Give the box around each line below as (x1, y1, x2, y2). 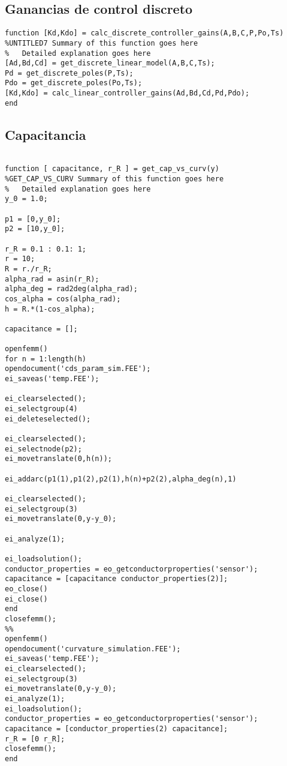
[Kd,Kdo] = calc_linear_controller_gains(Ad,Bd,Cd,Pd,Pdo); (5, 89, 250, 98)
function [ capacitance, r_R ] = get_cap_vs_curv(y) (5, 164, 219, 173)
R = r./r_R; (5, 264, 52, 273)
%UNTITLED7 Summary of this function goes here (5, 38, 198, 47)
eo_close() (5, 584, 48, 593)
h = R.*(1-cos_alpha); (5, 304, 95, 313)
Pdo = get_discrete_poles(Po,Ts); (5, 79, 143, 88)
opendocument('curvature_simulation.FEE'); (5, 644, 181, 653)
